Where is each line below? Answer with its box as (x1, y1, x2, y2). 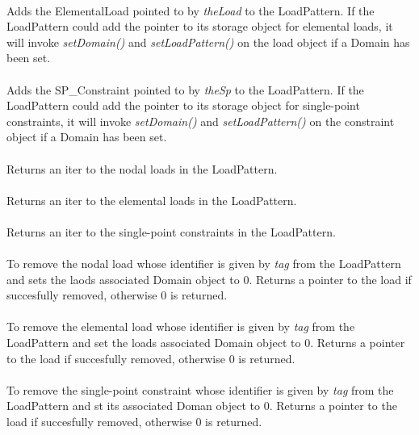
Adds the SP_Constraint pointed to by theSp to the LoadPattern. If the (6, 81, 364, 98)
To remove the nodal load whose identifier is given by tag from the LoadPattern (6, 255, 401, 272)
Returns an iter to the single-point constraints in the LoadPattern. (6, 223, 336, 240)
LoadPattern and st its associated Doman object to (6, 397, 260, 414)
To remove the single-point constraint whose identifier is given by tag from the (6, 381, 394, 398)
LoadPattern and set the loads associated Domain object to (6, 334, 301, 351)
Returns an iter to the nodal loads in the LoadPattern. (6, 160, 278, 177)
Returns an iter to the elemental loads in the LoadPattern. (6, 191, 297, 208)
